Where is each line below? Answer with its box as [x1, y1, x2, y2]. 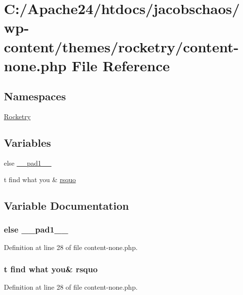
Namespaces [4, 89, 66, 104]
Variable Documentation [4, 198, 129, 213]
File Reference [71, 55, 170, 75]
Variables [4, 135, 51, 150]
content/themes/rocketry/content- [4, 36, 239, 56]
